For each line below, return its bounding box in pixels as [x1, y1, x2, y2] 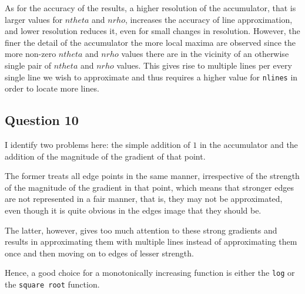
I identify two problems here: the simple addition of [5, 138, 190, 151]
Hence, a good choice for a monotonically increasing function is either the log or [5, 266, 295, 279]
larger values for [5, 13, 63, 25]
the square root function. [5, 278, 100, 290]
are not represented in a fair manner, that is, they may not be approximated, [5, 192, 283, 205]
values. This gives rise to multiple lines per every [116, 59, 292, 71]
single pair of [5, 59, 52, 71]
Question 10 [5, 111, 79, 129]
